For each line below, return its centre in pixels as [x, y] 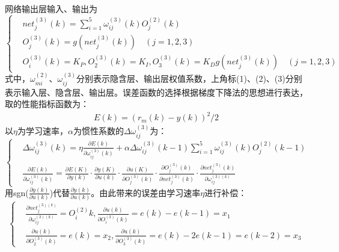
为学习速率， [42, 131]
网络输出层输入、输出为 [51, 8]
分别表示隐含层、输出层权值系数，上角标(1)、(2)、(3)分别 [189, 78]
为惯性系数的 [98, 131]
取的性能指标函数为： [47, 104]
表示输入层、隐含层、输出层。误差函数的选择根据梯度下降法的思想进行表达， [156, 92]
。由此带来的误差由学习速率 [146, 192]
